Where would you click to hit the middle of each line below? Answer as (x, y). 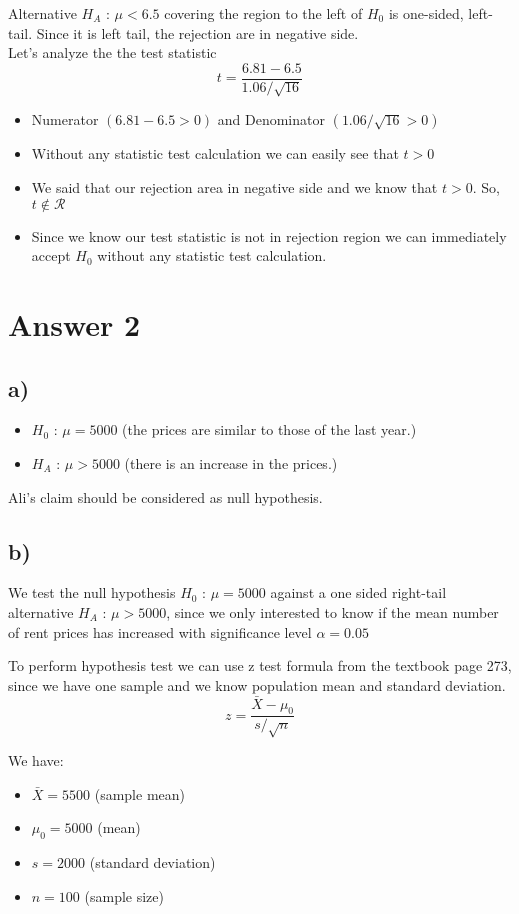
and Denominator (271, 119)
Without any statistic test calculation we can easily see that (215, 153)
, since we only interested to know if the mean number (332, 612)
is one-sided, (426, 13)
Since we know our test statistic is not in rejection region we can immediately (269, 235)
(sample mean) (139, 793)
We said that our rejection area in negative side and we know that (234, 187)
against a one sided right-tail (358, 592)
